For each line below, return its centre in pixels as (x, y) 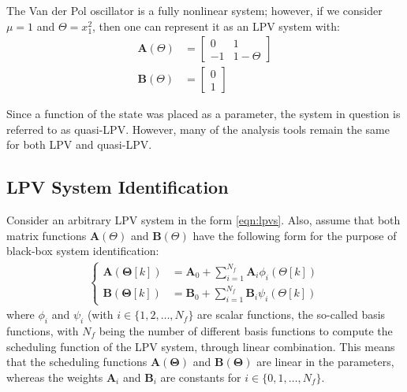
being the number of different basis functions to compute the (246, 331)
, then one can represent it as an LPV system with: (216, 26)
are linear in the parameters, (325, 362)
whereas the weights (55, 377)
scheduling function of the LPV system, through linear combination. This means (201, 346)
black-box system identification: (83, 251)
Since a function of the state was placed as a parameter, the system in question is (203, 114)
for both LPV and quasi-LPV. (79, 144)
